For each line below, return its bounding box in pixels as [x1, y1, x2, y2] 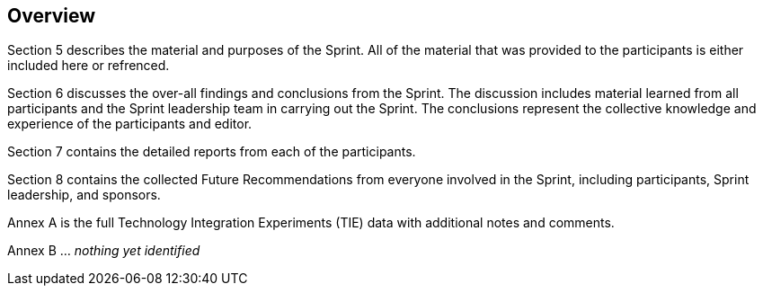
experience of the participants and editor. [7, 116, 253, 132]
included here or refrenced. [7, 58, 170, 74]
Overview [7, 4, 96, 27]
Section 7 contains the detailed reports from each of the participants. [7, 144, 416, 160]
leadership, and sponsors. [7, 187, 161, 203]
